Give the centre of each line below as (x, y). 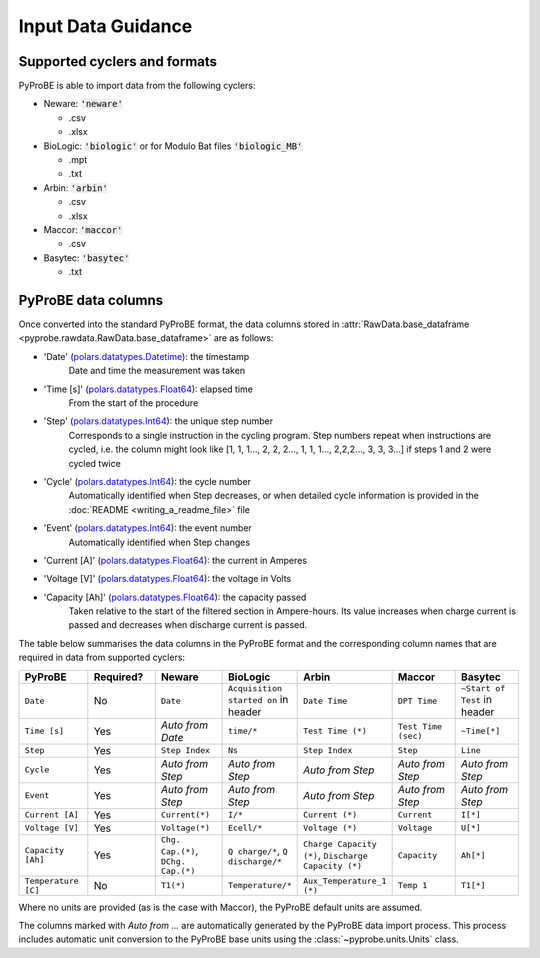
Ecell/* (245, 828)
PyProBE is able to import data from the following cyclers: (137, 86)
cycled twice (95, 463)
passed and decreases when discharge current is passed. (188, 625)
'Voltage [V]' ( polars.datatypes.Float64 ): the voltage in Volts (167, 579)
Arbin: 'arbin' (76, 187)
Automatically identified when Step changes (159, 542)
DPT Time (417, 700)
